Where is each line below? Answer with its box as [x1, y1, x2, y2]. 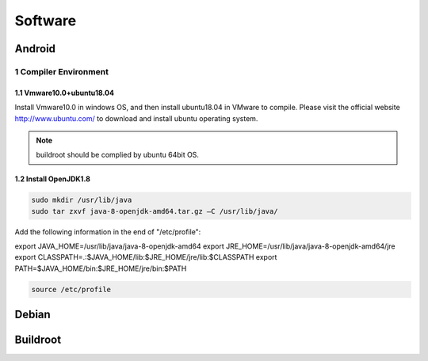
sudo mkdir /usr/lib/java [31, 196, 132, 205]
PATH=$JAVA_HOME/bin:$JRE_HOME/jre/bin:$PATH [14, 264, 187, 273]
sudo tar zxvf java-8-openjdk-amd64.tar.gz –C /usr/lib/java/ [31, 207, 278, 215]
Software [14, 12, 77, 29]
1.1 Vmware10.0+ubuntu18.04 [14, 88, 115, 97]
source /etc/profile [31, 285, 111, 294]
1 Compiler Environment [14, 66, 109, 77]
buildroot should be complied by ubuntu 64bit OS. [36, 150, 200, 160]
